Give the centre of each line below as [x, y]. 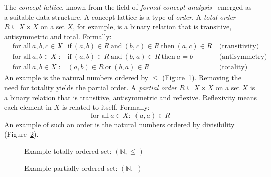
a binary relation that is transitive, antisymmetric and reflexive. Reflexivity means [130, 97]
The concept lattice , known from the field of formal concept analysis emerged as [128, 7]
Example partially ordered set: [71, 168]
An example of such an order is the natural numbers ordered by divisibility [119, 124]
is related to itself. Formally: [106, 107]
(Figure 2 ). [21, 134]
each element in [28, 107]
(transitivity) [239, 46]
